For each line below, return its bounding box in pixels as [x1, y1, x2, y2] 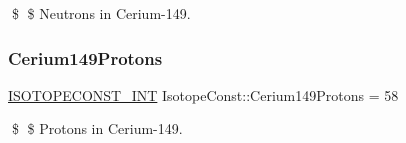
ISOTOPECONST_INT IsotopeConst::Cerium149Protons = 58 [8, 84, 399, 105]
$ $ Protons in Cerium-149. [11, 118, 183, 139]
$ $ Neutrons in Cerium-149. [11, 3, 191, 23]
